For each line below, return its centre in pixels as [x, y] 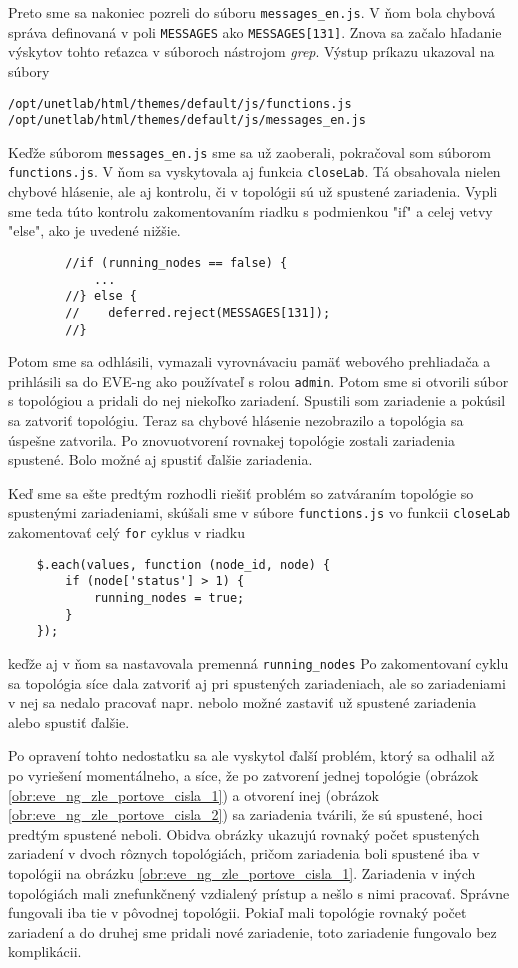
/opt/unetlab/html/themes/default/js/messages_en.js [187, 120]
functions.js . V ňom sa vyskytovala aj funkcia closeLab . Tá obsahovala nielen [254, 171]
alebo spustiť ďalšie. [69, 721]
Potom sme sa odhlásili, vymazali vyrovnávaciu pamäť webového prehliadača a [249, 361]
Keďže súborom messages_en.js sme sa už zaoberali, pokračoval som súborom [250, 151]
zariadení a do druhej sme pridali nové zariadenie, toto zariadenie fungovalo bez [252, 931]
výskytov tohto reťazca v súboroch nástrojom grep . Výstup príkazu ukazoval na [251, 51]
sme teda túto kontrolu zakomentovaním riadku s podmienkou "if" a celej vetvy [250, 210]
